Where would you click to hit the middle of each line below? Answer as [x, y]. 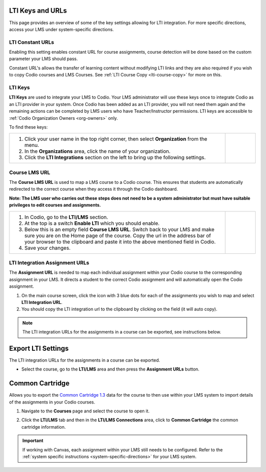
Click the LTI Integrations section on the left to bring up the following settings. [115, 158]
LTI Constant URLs [32, 42]
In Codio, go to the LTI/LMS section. [66, 217]
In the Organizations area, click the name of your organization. [98, 151]
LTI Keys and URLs [38, 11]
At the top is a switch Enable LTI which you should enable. [92, 223]
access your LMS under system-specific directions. [62, 29]
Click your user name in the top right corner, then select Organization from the [116, 139]
